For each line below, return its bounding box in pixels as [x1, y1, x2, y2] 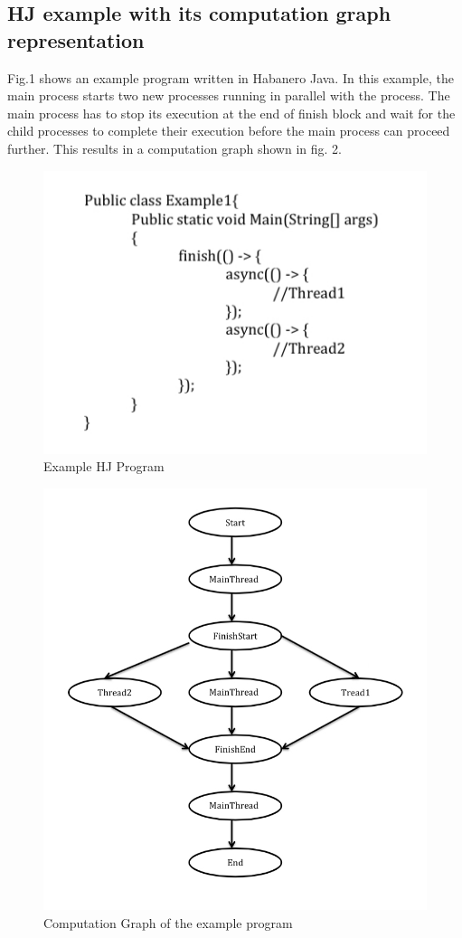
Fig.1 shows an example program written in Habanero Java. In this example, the [7, 68, 454, 87]
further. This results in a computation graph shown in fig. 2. [7, 138, 342, 157]
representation [7, 25, 145, 53]
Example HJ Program [43, 457, 165, 476]
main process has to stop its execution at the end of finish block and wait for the [7, 103, 456, 122]
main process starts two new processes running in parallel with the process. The [7, 86, 450, 105]
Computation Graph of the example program [43, 913, 293, 932]
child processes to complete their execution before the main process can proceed [7, 121, 450, 140]
